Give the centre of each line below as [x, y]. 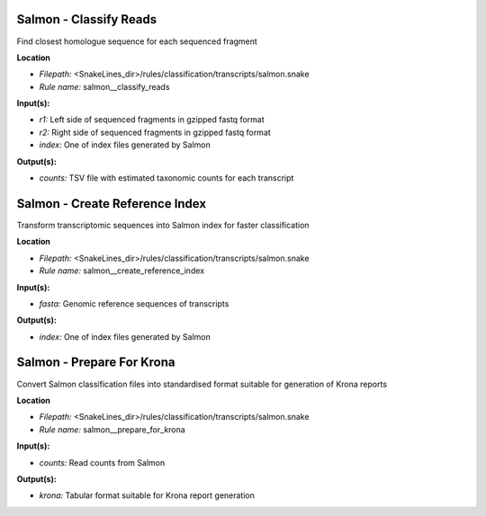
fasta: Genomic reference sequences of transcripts [134, 303]
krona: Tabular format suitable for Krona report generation [147, 495]
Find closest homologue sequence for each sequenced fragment [137, 41]
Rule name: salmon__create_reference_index [122, 271]
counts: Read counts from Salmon [102, 462]
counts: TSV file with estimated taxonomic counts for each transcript [166, 178]
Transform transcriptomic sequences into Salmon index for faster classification [163, 225]
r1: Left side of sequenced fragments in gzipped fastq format [152, 120]
